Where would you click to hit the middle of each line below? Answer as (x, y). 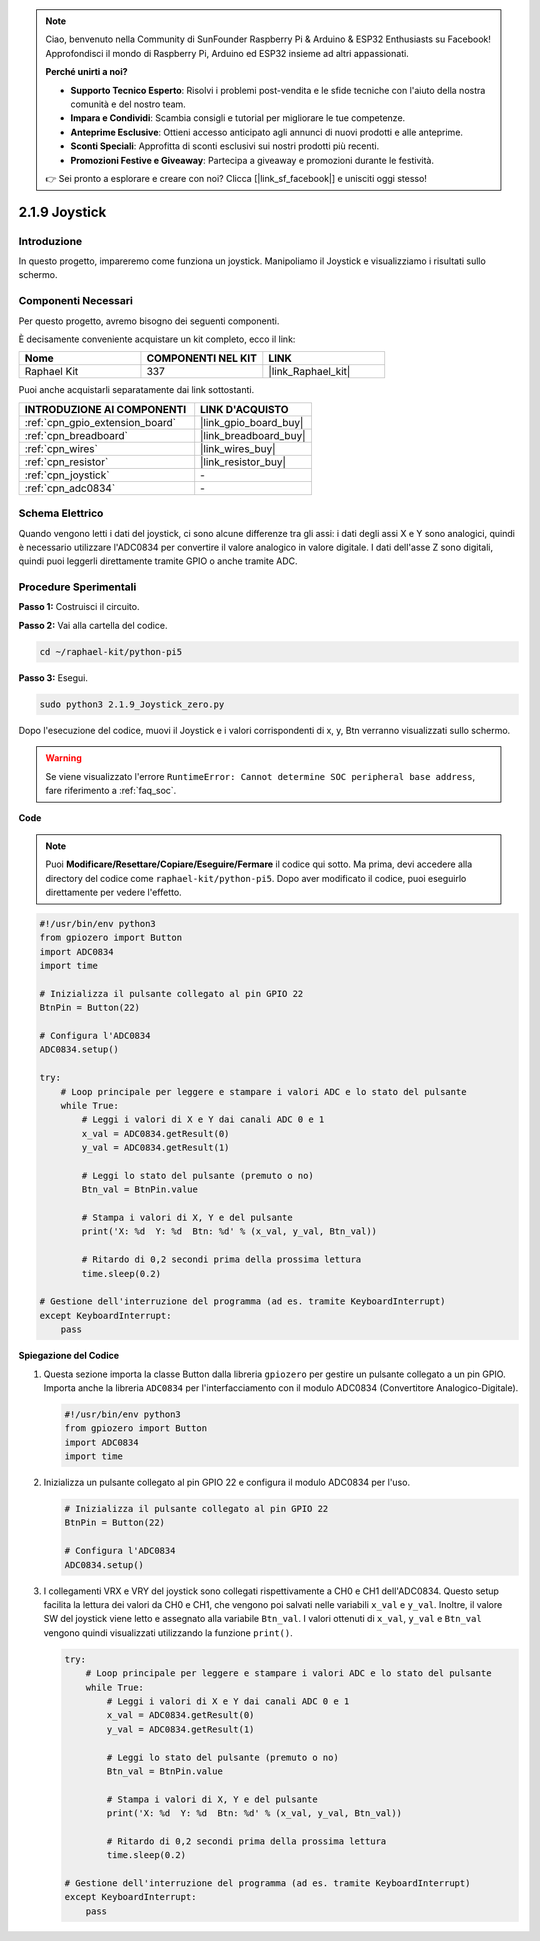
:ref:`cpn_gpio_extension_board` (100, 422)
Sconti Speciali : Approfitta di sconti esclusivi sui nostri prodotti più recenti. (225, 146)
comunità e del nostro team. (128, 104)
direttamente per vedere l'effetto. (113, 892)
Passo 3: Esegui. (53, 677)
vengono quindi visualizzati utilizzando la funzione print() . (168, 1632)
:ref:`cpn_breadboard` (76, 435)
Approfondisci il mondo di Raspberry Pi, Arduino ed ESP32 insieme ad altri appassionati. (227, 53)
